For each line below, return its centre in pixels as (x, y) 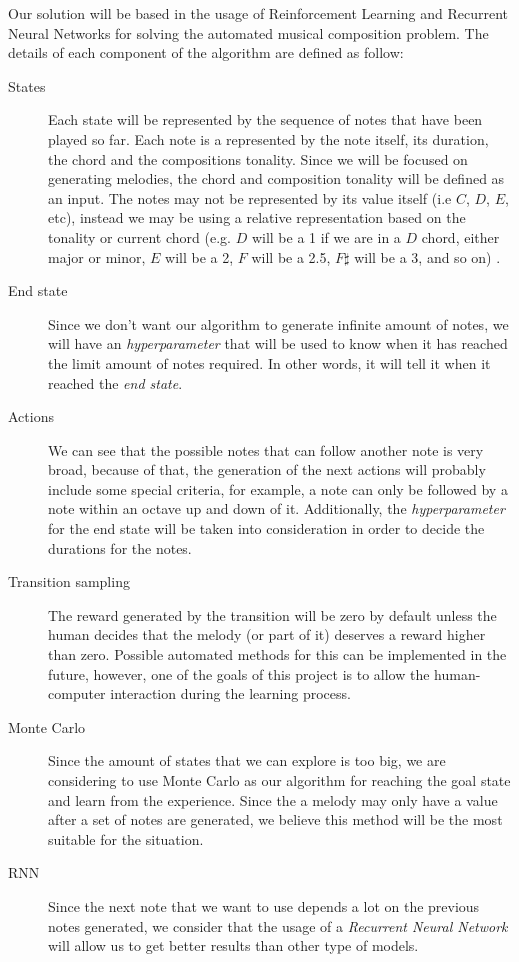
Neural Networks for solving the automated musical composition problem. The (248, 32)
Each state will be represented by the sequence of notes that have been (265, 119)
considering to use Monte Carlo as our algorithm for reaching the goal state (279, 780)
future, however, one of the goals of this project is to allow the (239, 673)
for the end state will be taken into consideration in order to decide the (266, 528)
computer (77, 693)
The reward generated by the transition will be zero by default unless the (272, 614)
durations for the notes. (120, 547)
